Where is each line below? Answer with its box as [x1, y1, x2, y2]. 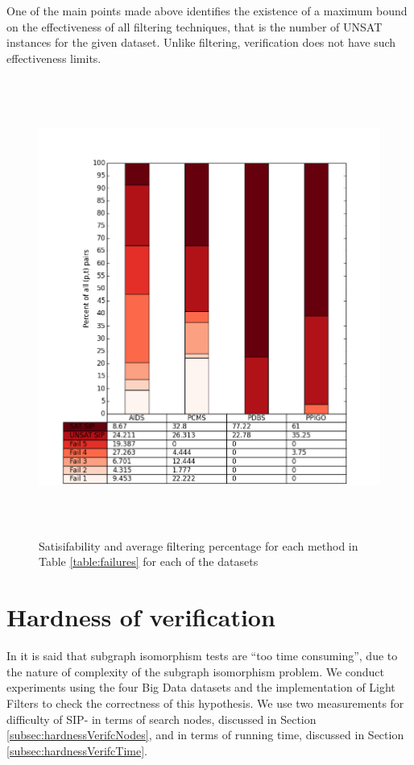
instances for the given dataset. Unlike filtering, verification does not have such [6, 34, 396, 51]
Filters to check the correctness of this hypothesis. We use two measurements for [6, 694, 404, 711]
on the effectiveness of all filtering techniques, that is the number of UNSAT [6, 18, 383, 35]
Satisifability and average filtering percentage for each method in [39, 537, 358, 554]
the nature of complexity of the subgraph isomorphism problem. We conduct [6, 663, 385, 680]
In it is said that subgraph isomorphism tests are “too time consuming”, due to [6, 647, 398, 664]
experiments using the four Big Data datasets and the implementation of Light [6, 679, 395, 696]
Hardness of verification [6, 601, 275, 634]
